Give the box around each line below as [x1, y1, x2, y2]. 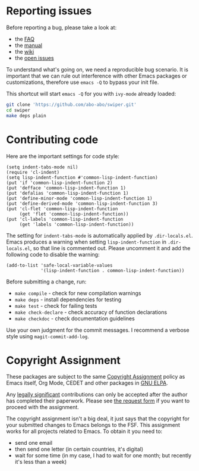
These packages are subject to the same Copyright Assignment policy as [6, 373, 185, 380]
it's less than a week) [14, 458, 67, 466]
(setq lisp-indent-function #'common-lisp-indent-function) [6, 174, 159, 180]
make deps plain [6, 113, 46, 118]
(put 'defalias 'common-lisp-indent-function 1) [6, 190, 129, 196]
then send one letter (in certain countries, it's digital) [14, 445, 144, 453]
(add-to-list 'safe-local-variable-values [6, 262, 113, 269]
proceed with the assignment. [6, 404, 79, 411]
